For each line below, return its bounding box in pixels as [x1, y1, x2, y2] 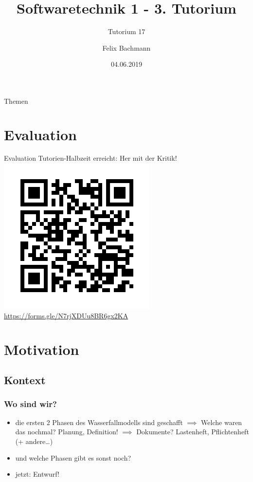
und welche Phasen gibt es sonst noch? [15, 452, 131, 463]
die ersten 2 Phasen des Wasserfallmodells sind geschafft [15, 417, 183, 427]
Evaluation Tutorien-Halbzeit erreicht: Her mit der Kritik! [4, 152, 177, 163]
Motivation [4, 339, 79, 359]
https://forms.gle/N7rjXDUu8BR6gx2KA [4, 310, 128, 320]
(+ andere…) [15, 436, 53, 446]
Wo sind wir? [4, 398, 57, 410]
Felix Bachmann [102, 42, 151, 53]
